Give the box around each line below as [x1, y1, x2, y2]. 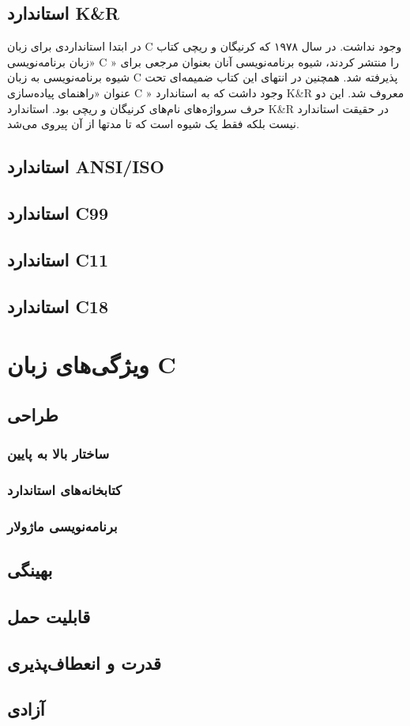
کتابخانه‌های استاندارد [7, 479, 122, 499]
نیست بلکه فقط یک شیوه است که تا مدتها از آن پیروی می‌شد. [7, 115, 299, 132]
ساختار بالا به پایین [7, 443, 110, 463]
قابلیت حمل [7, 603, 91, 628]
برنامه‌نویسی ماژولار [7, 516, 118, 535]
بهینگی [7, 557, 53, 581]
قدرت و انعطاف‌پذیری [7, 650, 162, 675]
